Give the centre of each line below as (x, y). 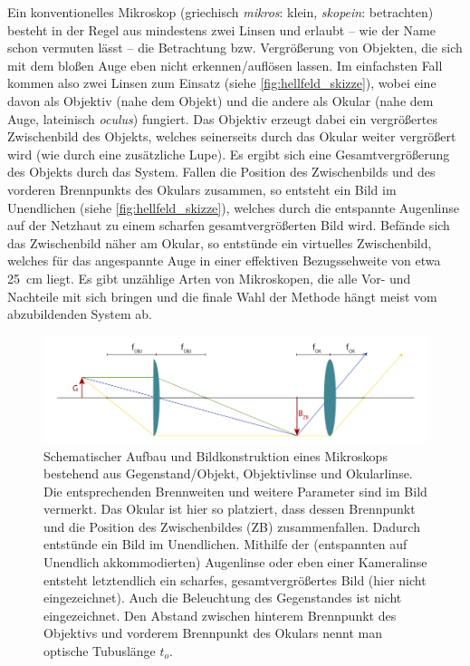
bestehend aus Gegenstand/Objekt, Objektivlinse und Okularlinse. (228, 473)
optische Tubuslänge (100, 651)
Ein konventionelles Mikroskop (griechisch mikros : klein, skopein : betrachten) (221, 12)
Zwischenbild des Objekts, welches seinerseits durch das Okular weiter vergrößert (232, 136)
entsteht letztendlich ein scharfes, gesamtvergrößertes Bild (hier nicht (235, 579)
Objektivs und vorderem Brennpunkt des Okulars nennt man (213, 633)
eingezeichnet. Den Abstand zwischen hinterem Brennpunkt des (220, 615)
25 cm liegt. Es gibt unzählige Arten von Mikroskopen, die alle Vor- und (209, 278)
